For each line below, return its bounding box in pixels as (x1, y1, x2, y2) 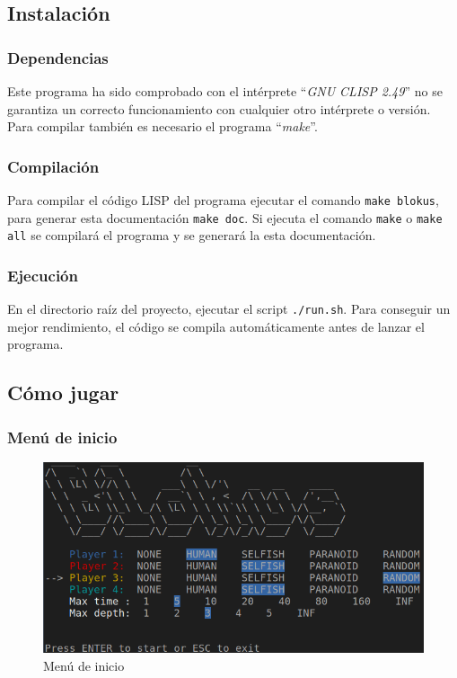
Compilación (7, 155, 100, 177)
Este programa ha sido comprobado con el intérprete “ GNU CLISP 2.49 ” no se (7, 82, 443, 100)
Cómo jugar (7, 379, 119, 406)
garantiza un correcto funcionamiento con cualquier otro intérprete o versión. (7, 99, 431, 118)
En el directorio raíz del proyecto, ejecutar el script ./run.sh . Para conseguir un (7, 299, 451, 318)
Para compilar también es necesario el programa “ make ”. (7, 117, 318, 136)
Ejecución (7, 263, 78, 286)
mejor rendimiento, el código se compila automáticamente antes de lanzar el (7, 317, 425, 335)
